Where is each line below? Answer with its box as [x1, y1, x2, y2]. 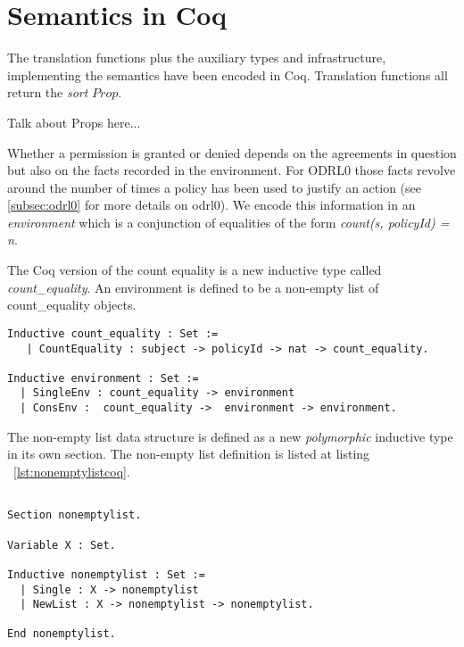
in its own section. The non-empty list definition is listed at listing [7, 444, 370, 463]
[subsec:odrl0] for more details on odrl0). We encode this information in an [7, 195, 416, 214]
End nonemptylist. [7, 627, 116, 641]
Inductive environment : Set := [7, 371, 199, 385]
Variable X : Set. [7, 538, 116, 552]
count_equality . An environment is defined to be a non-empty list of [7, 278, 379, 296]
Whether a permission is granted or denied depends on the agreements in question [7, 143, 457, 162]
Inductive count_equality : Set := [7, 327, 219, 340]
